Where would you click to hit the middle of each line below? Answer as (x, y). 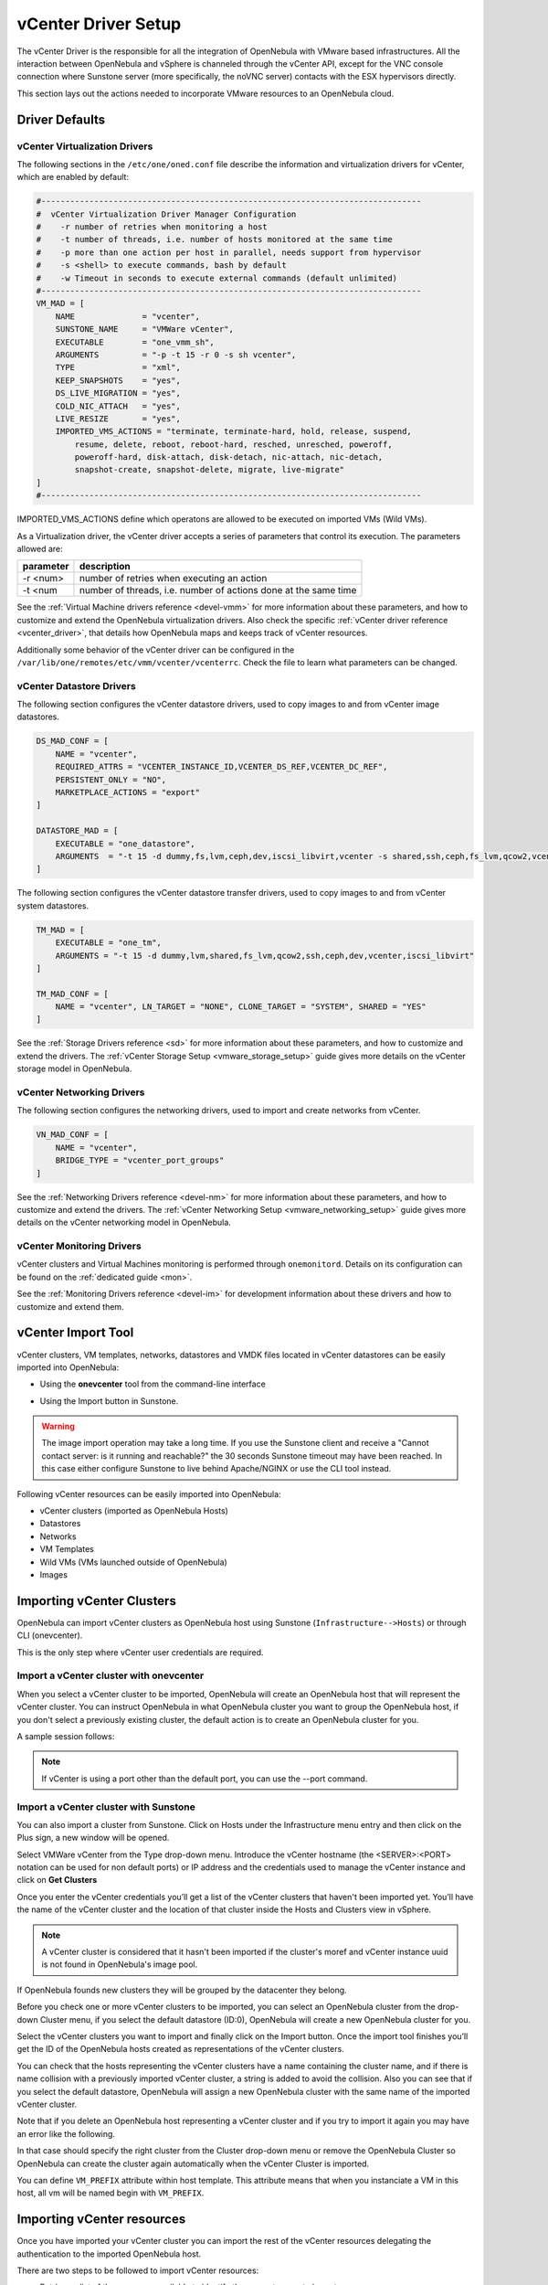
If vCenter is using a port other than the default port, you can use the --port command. (205, 1779)
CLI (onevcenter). (50, 1635)
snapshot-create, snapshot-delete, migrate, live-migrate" (210, 470)
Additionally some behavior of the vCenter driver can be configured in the (156, 650)
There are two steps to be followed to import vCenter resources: (138, 2270)
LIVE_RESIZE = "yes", (118, 419)
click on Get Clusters (57, 1880)
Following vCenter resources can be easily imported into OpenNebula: (149, 1493)
